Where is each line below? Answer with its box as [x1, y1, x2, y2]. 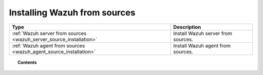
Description [173, 24, 202, 30]
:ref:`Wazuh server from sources [12, 30, 87, 37]
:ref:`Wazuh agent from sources [12, 42, 85, 49]
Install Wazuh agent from [173, 42, 231, 49]
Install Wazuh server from [173, 30, 232, 37]
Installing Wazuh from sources [9, 7, 136, 18]
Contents [18, 59, 37, 65]
